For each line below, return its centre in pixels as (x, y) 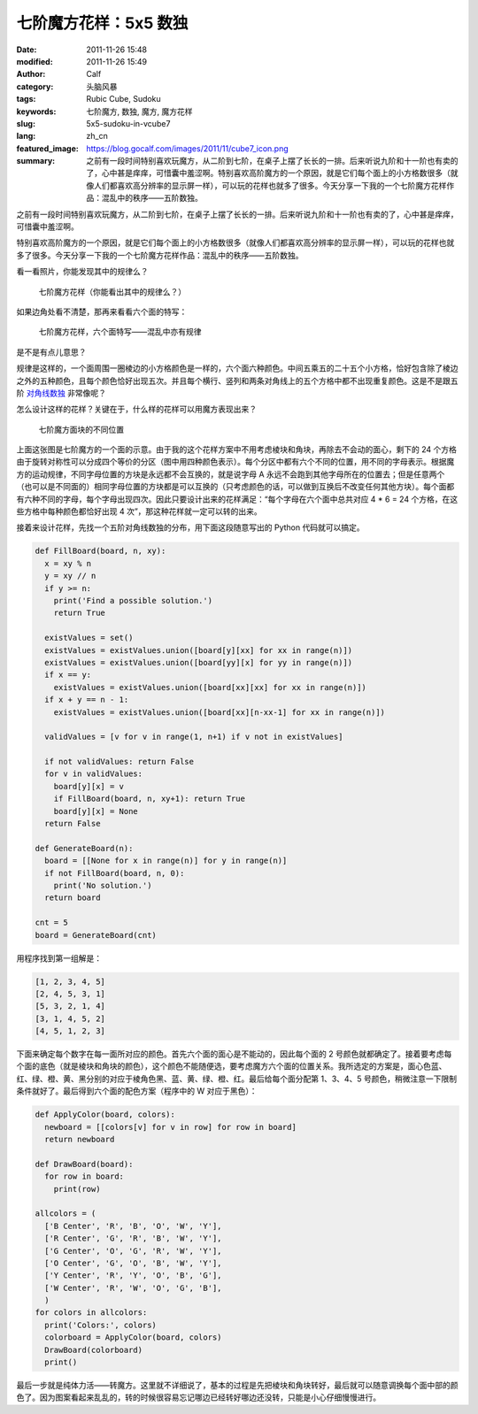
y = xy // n (70, 576)
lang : (26, 136)
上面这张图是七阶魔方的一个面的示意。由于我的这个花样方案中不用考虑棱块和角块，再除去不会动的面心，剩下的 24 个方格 (237, 450)
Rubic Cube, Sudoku (123, 99)
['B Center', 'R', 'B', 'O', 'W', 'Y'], (133, 1226)
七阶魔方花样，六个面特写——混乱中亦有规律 (120, 332)
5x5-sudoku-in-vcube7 (128, 123)
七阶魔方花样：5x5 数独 (102, 23)
